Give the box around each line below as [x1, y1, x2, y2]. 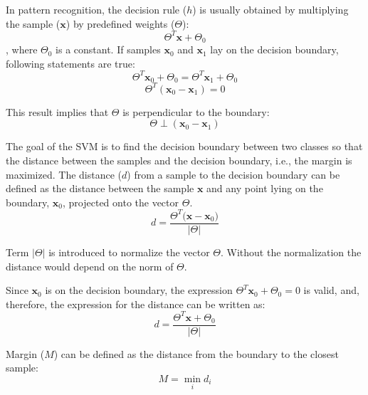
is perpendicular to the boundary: [122, 104, 270, 119]
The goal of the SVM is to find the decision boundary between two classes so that [6, 139, 363, 154]
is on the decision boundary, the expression [45, 283, 233, 297]
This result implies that [6, 104, 109, 119]
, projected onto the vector [63, 194, 179, 209]
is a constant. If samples [56, 42, 161, 57]
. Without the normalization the [221, 244, 362, 259]
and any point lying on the [206, 181, 323, 196]
